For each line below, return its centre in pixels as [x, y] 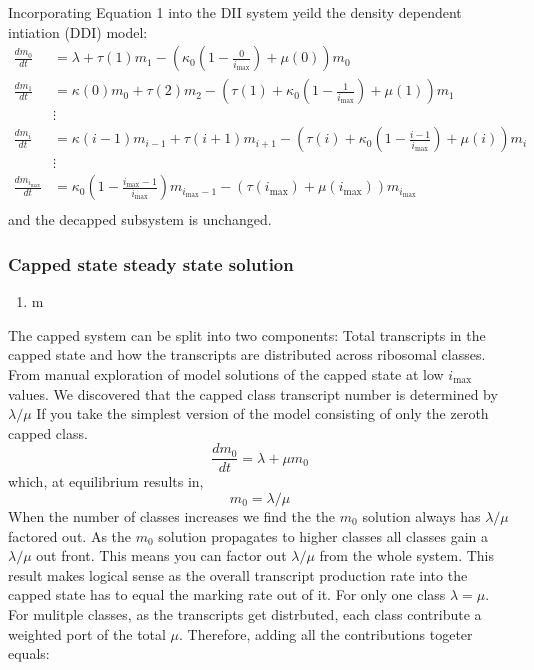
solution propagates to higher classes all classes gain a [323, 535]
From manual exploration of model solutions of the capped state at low [226, 374]
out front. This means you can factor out [161, 555]
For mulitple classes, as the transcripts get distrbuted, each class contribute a [245, 614]
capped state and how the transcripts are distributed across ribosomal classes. [247, 354]
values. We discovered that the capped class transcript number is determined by [253, 393]
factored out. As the [70, 535]
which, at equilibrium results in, [106, 481]
